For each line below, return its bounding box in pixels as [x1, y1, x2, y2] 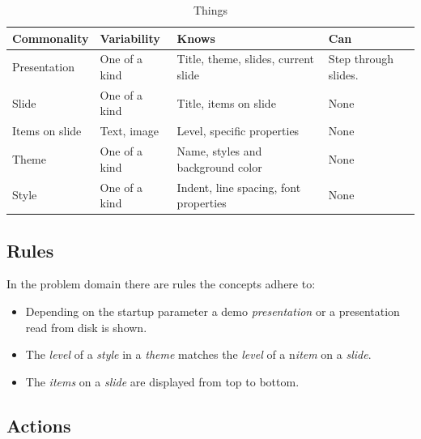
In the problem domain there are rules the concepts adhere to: [6, 275, 316, 292]
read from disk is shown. [25, 318, 147, 335]
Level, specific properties [176, 122, 300, 139]
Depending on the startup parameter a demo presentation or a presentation [25, 303, 400, 320]
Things [193, 2, 228, 18]
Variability [100, 29, 160, 46]
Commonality [12, 29, 89, 46]
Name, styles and [176, 143, 262, 160]
